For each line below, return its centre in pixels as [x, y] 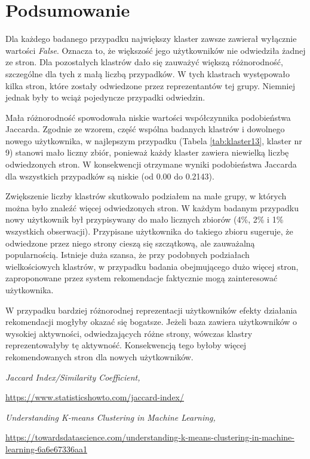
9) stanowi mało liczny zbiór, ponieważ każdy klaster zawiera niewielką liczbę [147, 152]
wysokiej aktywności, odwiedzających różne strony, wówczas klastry [129, 333]
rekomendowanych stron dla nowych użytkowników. [99, 356]
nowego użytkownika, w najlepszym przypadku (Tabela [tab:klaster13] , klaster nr [154, 140]
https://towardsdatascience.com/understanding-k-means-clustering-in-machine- [150, 437]
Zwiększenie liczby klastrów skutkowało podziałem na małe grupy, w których [146, 196]
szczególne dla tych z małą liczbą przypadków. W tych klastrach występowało [148, 73]
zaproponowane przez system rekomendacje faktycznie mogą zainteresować [142, 278]
